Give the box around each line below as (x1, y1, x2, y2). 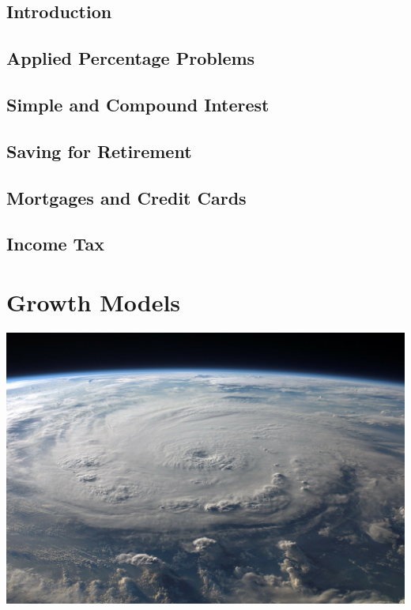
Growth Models (6, 285, 181, 318)
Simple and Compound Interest (6, 92, 270, 116)
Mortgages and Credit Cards (6, 185, 247, 209)
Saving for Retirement (6, 138, 192, 163)
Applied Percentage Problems (6, 46, 255, 70)
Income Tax (6, 232, 104, 256)
